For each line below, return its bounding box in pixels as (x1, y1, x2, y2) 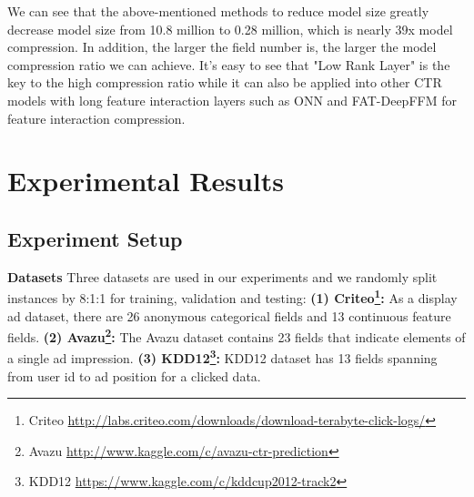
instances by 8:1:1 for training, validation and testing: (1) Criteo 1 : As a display (7, 286, 458, 307)
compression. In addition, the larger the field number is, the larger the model (7, 37, 437, 56)
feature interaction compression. (7, 108, 186, 127)
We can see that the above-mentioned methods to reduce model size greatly (7, 2, 429, 20)
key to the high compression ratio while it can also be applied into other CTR (7, 73, 442, 92)
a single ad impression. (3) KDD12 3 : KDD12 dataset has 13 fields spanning (7, 346, 438, 368)
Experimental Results (7, 162, 284, 199)
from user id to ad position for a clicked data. (7, 366, 261, 385)
